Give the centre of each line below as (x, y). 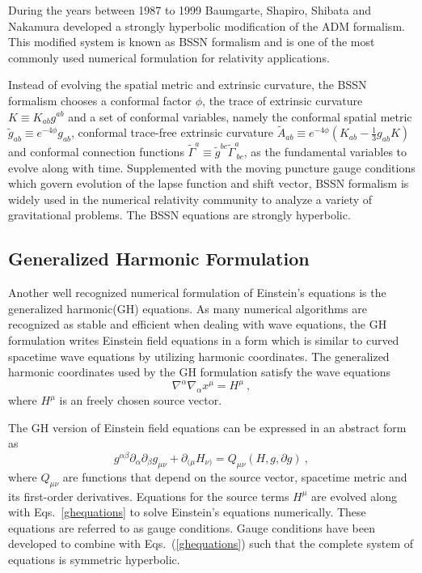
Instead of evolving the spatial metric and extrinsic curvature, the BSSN (188, 85)
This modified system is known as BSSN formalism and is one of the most (192, 42)
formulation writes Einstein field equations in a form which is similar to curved (204, 340)
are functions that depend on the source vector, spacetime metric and (235, 476)
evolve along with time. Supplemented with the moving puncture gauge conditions (212, 167)
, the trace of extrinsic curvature (283, 100)
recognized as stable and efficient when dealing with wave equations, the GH (198, 324)
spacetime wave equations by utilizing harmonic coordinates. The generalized (199, 356)
